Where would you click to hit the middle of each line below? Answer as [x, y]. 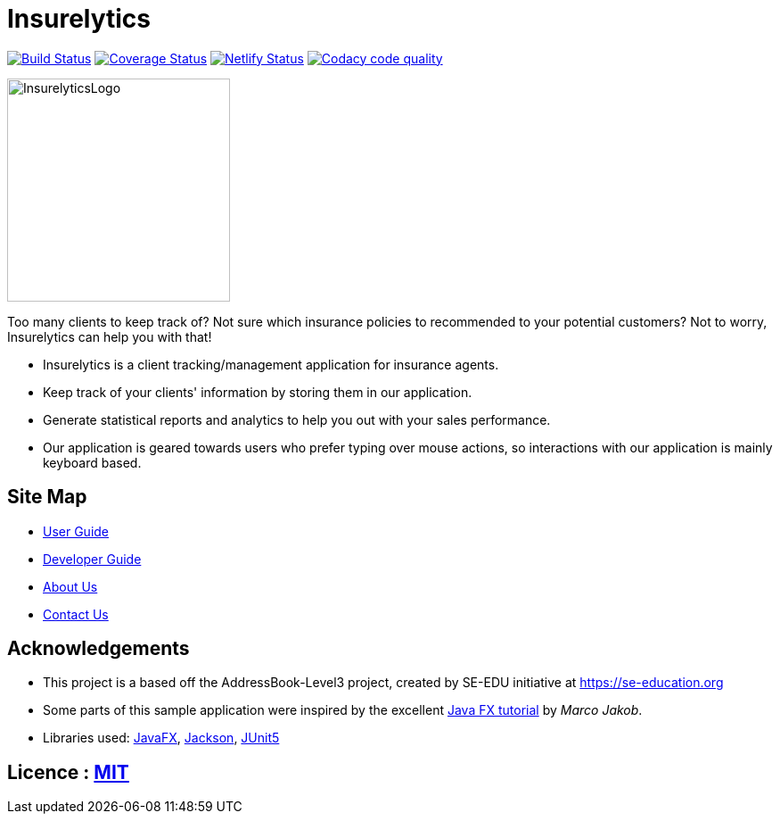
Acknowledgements [99, 649]
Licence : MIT [68, 772]
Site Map [47, 497]
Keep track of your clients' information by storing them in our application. [258, 392]
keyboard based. [92, 462]
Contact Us [76, 614]
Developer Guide [92, 559]
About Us [70, 586]
